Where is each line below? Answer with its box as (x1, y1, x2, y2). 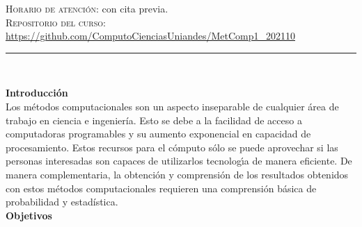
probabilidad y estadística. (6, 194, 118, 209)
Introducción (6, 85, 68, 100)
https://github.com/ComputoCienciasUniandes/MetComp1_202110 (6, 28, 295, 43)
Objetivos (6, 208, 52, 222)
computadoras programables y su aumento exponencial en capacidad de (6, 126, 311, 141)
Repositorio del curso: (6, 15, 106, 29)
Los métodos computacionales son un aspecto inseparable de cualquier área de (6, 99, 339, 113)
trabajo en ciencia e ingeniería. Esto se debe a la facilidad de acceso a (6, 112, 302, 127)
